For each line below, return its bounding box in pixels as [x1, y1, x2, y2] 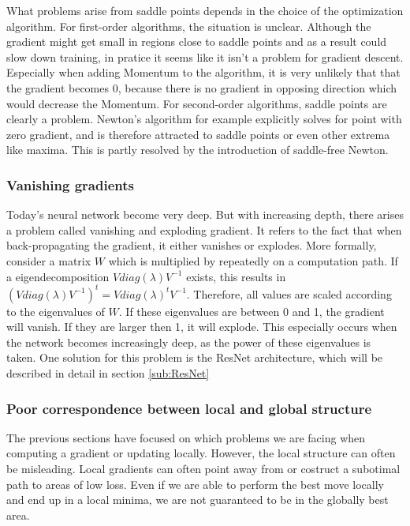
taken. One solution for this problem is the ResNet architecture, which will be [6, 349, 383, 366]
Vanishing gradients [6, 175, 134, 194]
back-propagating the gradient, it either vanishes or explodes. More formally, [6, 237, 377, 254]
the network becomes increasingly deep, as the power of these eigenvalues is [6, 333, 371, 350]
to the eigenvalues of [6, 302, 105, 319]
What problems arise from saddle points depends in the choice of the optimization [6, 2, 404, 18]
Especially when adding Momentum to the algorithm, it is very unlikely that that [6, 64, 401, 81]
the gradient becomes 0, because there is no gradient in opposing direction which [6, 79, 397, 96]
